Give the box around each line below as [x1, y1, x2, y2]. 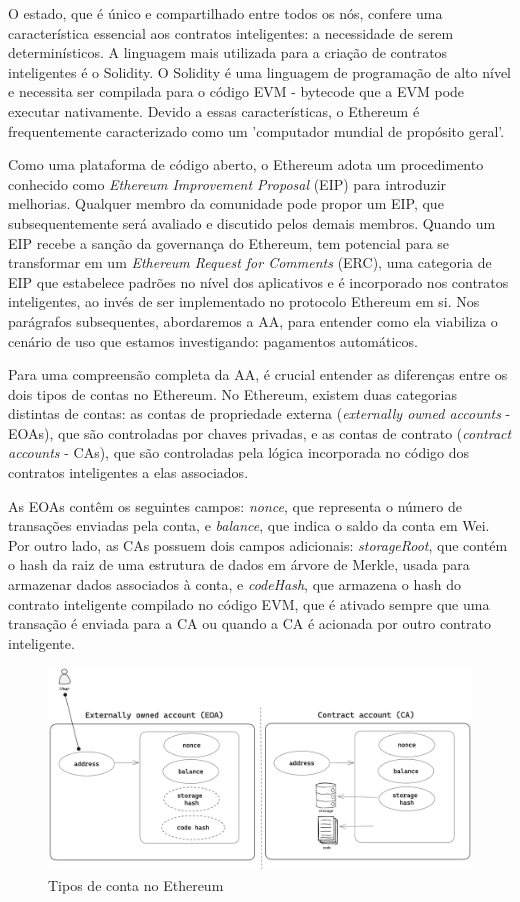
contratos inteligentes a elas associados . [8, 462, 249, 483]
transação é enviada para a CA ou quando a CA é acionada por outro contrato [8, 613, 491, 634]
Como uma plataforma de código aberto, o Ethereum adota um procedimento [8, 154, 484, 175]
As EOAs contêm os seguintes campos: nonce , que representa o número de [8, 495, 462, 516]
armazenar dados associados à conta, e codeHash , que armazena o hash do [8, 574, 461, 595]
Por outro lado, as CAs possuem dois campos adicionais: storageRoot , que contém [8, 534, 508, 555]
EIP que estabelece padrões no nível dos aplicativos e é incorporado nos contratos [8, 271, 509, 292]
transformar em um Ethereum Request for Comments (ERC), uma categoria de [8, 252, 492, 273]
